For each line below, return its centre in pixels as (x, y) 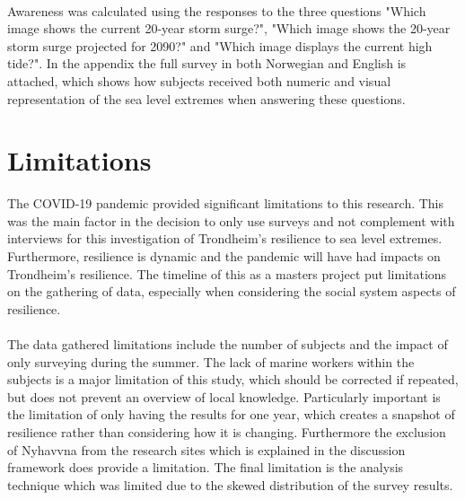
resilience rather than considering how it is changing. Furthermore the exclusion (227, 432)
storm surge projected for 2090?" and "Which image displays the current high (220, 45)
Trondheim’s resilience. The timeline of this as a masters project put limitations (227, 273)
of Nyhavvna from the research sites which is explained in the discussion (206, 449)
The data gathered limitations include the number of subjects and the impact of (228, 344)
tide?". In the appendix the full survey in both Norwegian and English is (207, 63)
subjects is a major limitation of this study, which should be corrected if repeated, (233, 379)
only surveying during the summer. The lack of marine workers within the (211, 361)
